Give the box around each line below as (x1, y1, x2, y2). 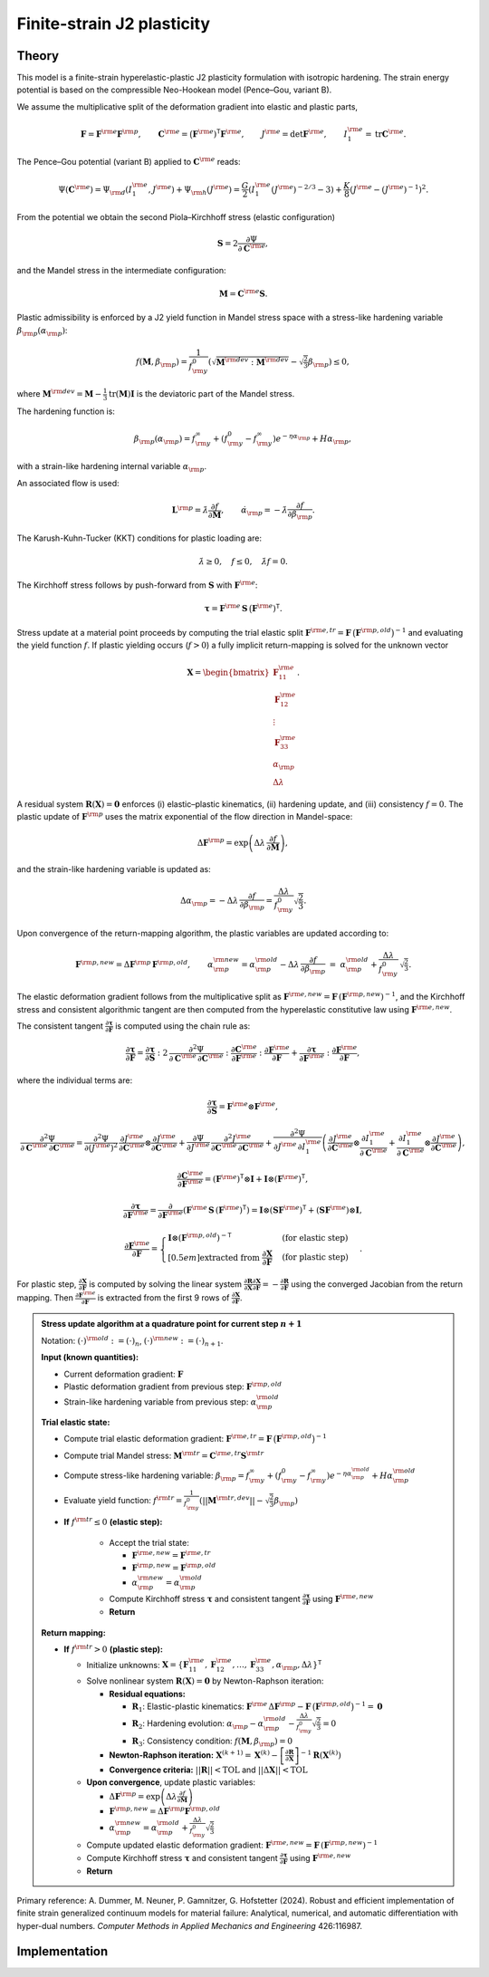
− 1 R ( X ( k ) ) (300, 1749, 341, 1761)
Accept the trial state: (109, 1537, 189, 1548)
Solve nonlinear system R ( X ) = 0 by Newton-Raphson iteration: (86, 1675, 324, 1686)
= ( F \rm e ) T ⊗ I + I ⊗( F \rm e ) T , (204, 1173, 308, 1184)
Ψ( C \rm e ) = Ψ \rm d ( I (58, 182, 133, 197)
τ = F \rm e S (204, 602, 248, 614)
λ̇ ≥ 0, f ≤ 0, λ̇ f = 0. (198, 556, 289, 566)
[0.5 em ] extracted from (168, 1252, 260, 1262)
